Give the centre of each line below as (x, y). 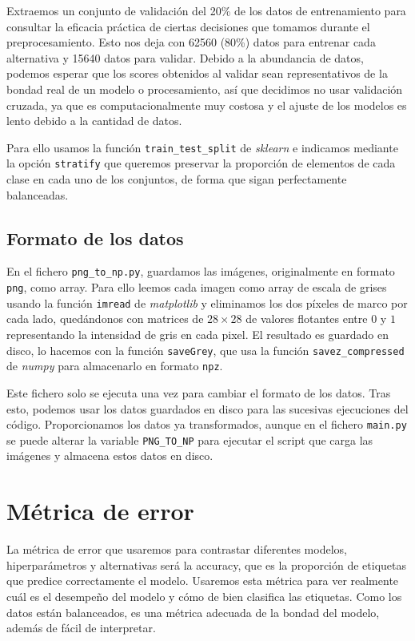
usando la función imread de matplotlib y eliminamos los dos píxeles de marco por (207, 302)
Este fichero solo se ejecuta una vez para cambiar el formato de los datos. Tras (199, 392)
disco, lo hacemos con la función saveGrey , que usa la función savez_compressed (206, 350)
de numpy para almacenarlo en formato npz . (115, 366)
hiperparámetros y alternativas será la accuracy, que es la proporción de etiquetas (207, 564)
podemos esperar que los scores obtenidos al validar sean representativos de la (197, 73)
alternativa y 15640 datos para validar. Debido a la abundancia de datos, (185, 57)
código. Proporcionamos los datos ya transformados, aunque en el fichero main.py (207, 424)
